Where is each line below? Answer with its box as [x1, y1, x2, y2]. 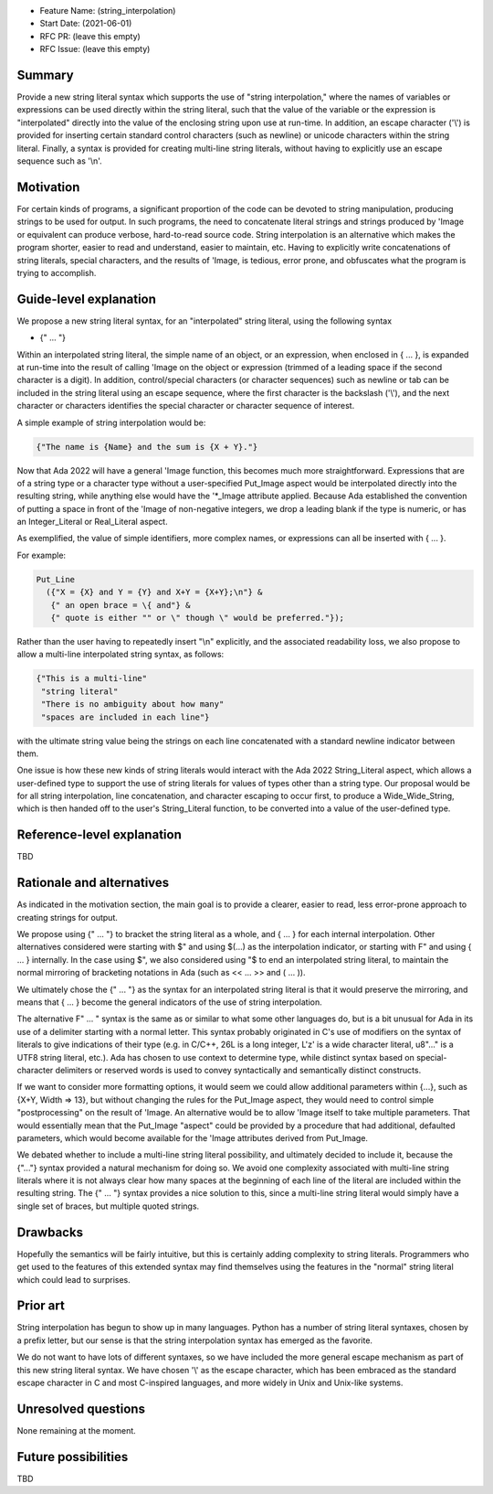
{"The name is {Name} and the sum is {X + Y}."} [36, 442, 258, 452]
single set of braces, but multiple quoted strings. [16, 1201, 200, 1211]
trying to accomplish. [16, 267, 97, 278]
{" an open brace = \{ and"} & [50, 600, 191, 610]
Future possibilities [16, 1449, 129, 1465]
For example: [16, 550, 67, 560]
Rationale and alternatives [16, 875, 170, 891]
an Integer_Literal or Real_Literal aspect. [16, 517, 168, 528]
